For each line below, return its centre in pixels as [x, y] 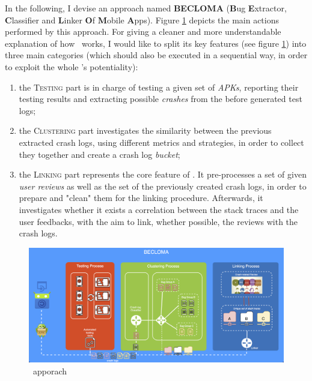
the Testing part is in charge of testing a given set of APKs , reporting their [159, 87]
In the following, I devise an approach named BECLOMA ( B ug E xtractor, [146, 8]
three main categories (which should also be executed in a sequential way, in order [156, 55]
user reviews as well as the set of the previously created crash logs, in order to [163, 186]
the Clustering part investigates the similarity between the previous [145, 130]
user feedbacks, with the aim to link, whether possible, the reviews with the [158, 221]
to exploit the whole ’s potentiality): [72, 66]
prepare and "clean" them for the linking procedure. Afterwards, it [141, 198]
